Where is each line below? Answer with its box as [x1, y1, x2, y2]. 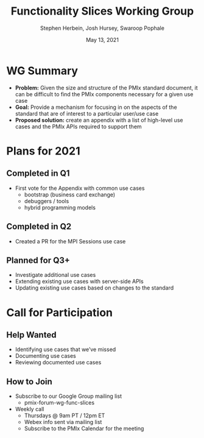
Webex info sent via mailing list [24, 419, 102, 426]
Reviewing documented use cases [15, 359, 102, 366]
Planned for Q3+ [6, 255, 70, 265]
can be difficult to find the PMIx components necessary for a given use [15, 90, 194, 98]
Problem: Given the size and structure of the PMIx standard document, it [15, 84, 198, 91]
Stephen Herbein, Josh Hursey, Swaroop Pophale [40, 24, 164, 32]
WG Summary [6, 64, 78, 77]
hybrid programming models [24, 204, 96, 211]
